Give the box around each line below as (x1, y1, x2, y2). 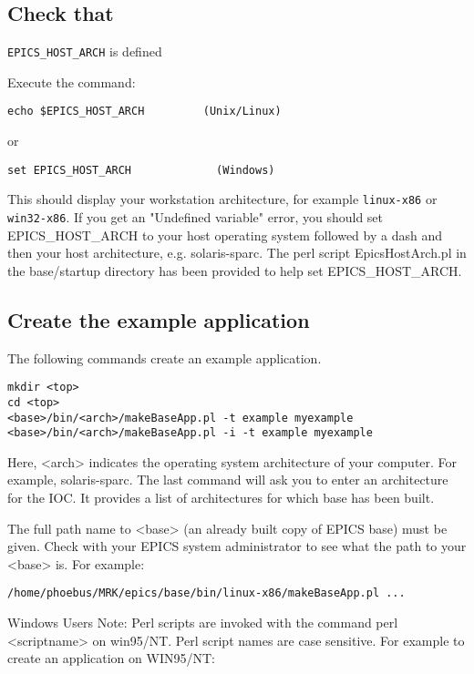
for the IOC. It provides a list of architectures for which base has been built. (7, 488, 435, 507)
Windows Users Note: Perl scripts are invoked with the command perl (7, 613, 398, 632)
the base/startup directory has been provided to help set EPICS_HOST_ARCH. (7, 260, 462, 280)
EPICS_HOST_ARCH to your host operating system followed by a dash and (7, 225, 442, 244)
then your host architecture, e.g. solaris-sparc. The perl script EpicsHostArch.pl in (7, 243, 467, 262)
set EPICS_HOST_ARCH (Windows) (7, 163, 275, 177)
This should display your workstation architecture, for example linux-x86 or (7, 189, 438, 209)
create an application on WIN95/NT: (7, 648, 215, 668)
